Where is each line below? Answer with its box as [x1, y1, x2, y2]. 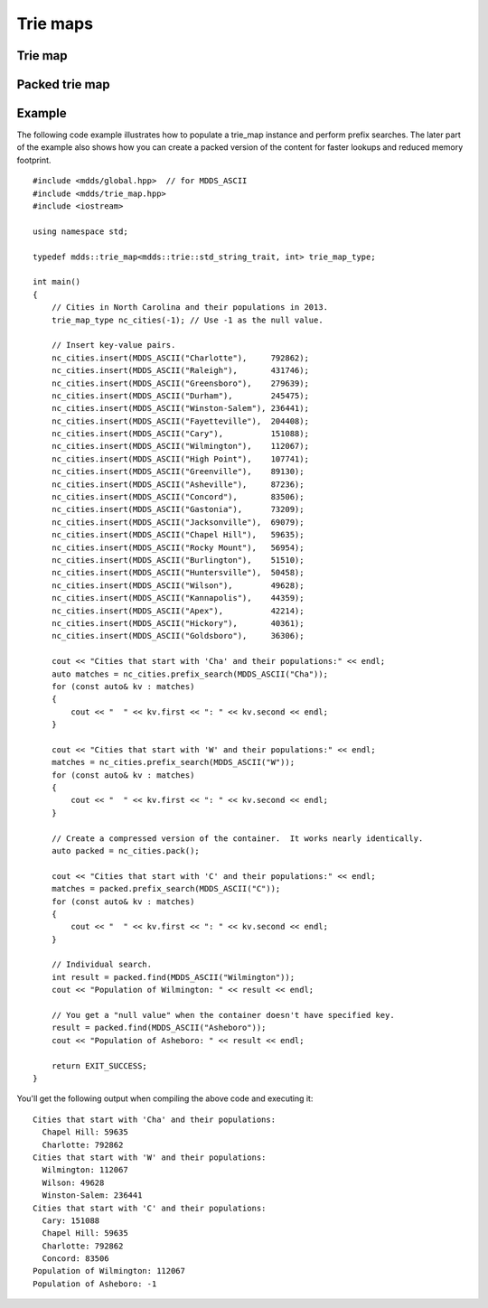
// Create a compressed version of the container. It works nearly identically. [51, 833, 424, 844]
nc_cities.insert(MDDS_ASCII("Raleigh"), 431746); [51, 366, 309, 376]
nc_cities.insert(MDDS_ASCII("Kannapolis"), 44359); [51, 593, 305, 603]
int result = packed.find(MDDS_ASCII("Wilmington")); [51, 972, 296, 982]
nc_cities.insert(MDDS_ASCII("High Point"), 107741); [51, 453, 309, 464]
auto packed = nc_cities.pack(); [51, 846, 201, 855]
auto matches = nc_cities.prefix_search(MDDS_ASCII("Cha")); [51, 668, 329, 679]
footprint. [16, 154, 52, 165]
